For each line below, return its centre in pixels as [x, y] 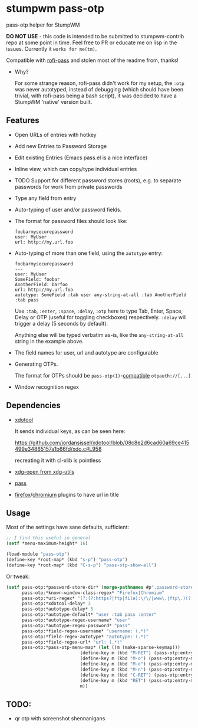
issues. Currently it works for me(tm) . [52, 48]
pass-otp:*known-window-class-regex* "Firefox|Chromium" [93, 593]
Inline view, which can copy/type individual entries [76, 169]
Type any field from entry [45, 198]
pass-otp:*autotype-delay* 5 [57, 609]
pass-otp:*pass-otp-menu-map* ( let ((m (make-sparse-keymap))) [101, 648]
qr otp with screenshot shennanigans [60, 719]
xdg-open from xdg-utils [44, 471]
